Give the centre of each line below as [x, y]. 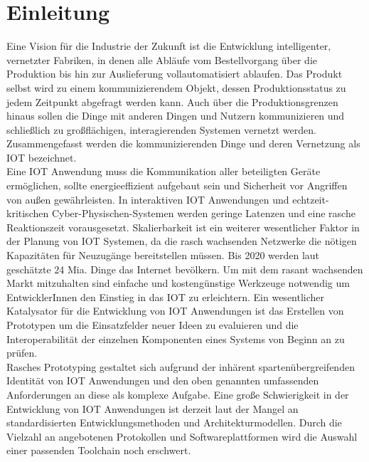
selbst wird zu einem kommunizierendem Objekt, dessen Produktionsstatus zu [176, 87]
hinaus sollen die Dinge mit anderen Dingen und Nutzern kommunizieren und [176, 116]
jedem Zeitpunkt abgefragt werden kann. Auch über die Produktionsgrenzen [172, 101]
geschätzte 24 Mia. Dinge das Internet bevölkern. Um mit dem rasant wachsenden [185, 269]
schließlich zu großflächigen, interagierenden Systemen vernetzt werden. [161, 129]
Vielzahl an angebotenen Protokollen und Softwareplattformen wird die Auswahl [182, 436]
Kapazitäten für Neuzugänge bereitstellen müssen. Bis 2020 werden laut [163, 255]
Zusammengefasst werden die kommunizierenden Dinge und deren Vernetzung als [183, 143]
